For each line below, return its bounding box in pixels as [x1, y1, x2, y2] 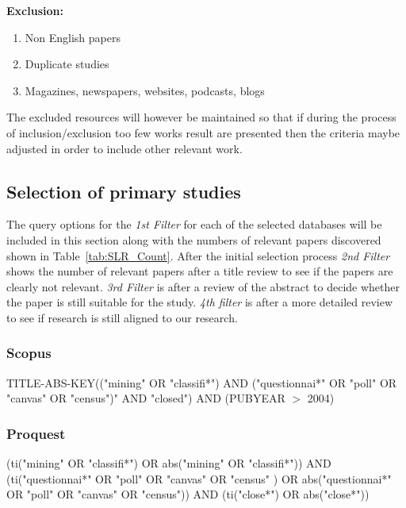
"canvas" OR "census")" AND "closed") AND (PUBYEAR [6, 390, 285, 406]
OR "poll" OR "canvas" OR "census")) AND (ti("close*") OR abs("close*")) [6, 486, 370, 502]
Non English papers [25, 29, 121, 45]
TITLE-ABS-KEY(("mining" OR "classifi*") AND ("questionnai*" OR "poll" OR [6, 374, 397, 391]
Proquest [6, 423, 66, 443]
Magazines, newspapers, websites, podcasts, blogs [25, 82, 265, 98]
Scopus [6, 343, 52, 363]
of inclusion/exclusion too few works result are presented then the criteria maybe [6, 124, 400, 140]
